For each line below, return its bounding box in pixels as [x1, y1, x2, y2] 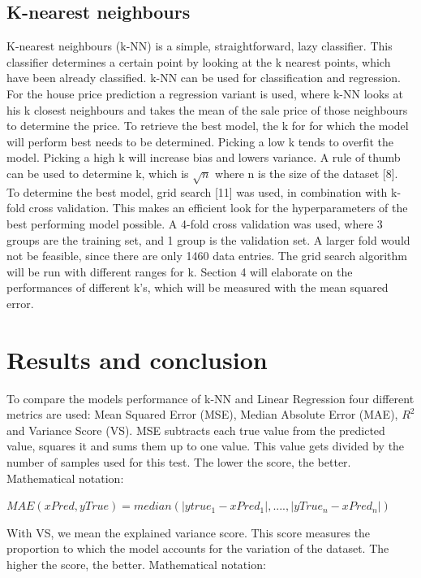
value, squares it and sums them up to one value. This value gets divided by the [6, 437, 405, 454]
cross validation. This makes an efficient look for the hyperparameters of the [28, 199, 408, 216]
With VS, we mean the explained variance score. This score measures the [6, 524, 371, 541]
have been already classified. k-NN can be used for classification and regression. [6, 69, 402, 86]
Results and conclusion [6, 342, 268, 376]
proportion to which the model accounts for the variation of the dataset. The [6, 540, 389, 557]
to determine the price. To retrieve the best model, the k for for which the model [6, 117, 409, 134]
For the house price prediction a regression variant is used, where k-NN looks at [6, 85, 403, 102]
